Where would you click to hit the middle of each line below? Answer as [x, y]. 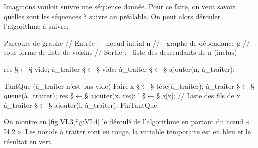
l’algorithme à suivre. [36, 26]
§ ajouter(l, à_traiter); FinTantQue [103, 105]
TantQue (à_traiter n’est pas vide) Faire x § [72, 85]
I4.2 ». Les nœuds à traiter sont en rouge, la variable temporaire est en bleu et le [127, 131]
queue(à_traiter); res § [39, 95]
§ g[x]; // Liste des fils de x [198, 95]
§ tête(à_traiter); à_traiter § [195, 85]
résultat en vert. [29, 141]
